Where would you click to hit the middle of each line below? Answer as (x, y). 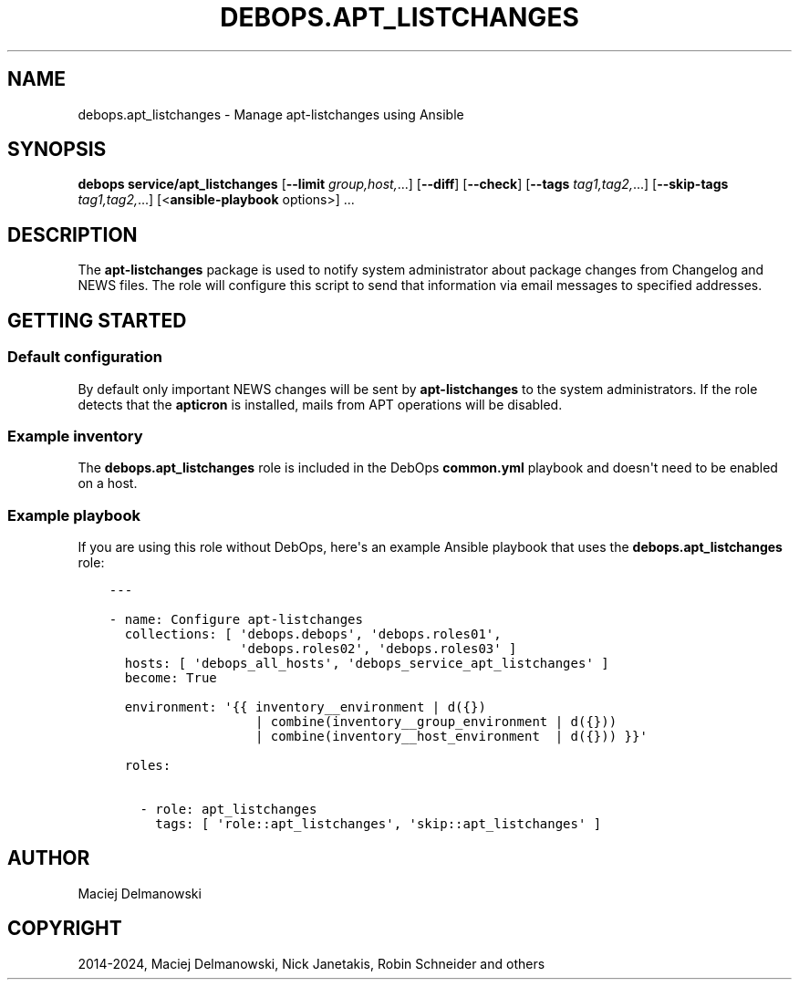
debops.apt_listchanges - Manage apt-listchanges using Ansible (271, 114)
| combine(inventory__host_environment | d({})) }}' (451, 736)
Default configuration (85, 357)
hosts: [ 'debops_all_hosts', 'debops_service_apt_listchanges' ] (367, 663)
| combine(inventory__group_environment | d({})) (436, 722)
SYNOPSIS (57, 150)
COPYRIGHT (65, 929)
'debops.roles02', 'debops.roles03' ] (379, 649)
